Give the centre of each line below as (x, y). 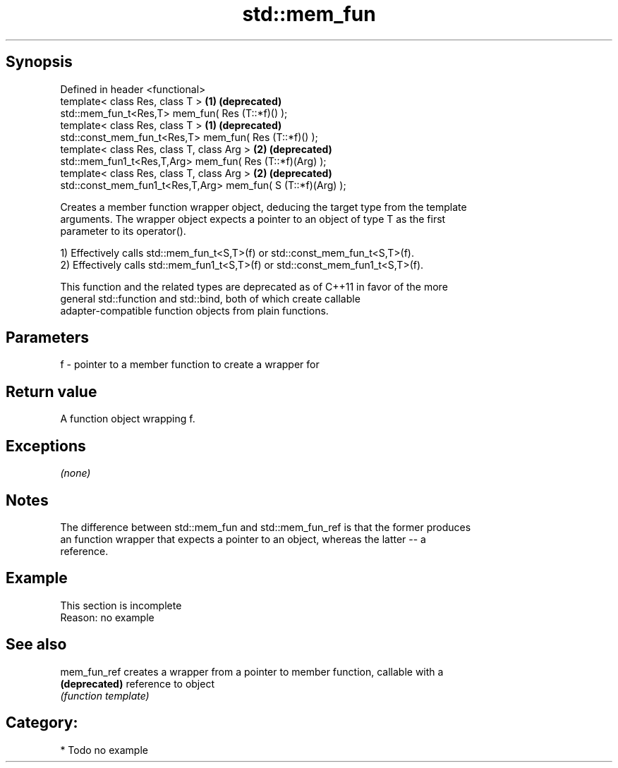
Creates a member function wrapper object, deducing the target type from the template (263, 207)
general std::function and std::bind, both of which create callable (210, 298)
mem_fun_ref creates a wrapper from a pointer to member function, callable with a (252, 671)
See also (36, 645)
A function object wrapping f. (128, 419)
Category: (42, 723)
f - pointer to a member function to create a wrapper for (190, 365)
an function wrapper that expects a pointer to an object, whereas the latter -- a (243, 539)
